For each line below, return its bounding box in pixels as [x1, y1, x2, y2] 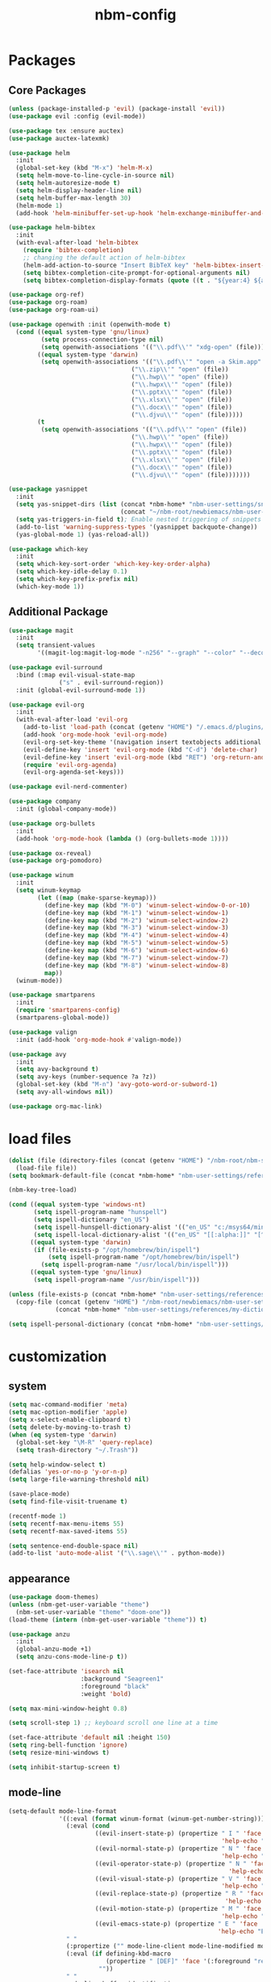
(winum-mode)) [15, 976, 63, 985]
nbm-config [94, 6, 177, 24]
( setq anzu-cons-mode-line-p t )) [15, 1653, 128, 1661]
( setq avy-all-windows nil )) [15, 1088, 114, 1096]
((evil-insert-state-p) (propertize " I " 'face [94, 1829, 262, 1838]
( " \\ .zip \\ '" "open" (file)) [131, 365, 229, 373]
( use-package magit [8, 626, 74, 635]
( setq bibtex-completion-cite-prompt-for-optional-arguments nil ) [23, 268, 251, 276]
